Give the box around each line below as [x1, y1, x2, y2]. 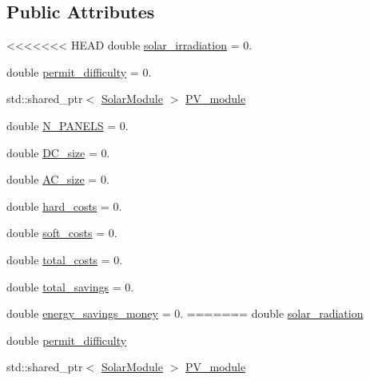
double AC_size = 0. [6, 171, 109, 188]
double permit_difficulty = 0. [6, 63, 152, 80]
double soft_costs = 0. [6, 224, 117, 241]
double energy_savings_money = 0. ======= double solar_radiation [6, 305, 364, 322]
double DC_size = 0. [6, 144, 110, 160]
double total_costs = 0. [6, 251, 123, 267]
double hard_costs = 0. [6, 197, 122, 214]
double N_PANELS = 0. [6, 117, 129, 133]
